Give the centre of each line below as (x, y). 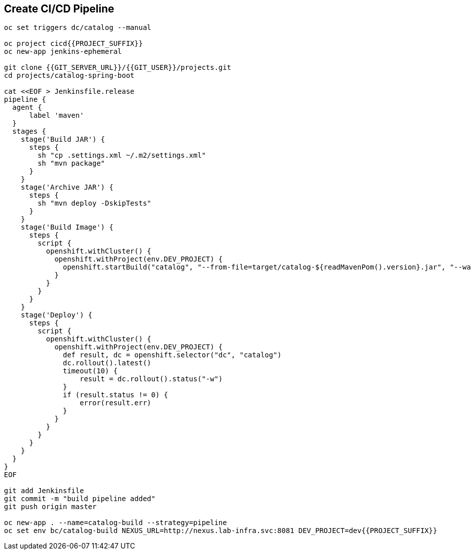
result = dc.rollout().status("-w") (151, 379)
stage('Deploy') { (57, 315)
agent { (27, 108)
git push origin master (50, 507)
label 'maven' (57, 116)
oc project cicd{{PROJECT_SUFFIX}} (74, 44)
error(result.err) (116, 403)
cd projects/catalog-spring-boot (69, 76)
